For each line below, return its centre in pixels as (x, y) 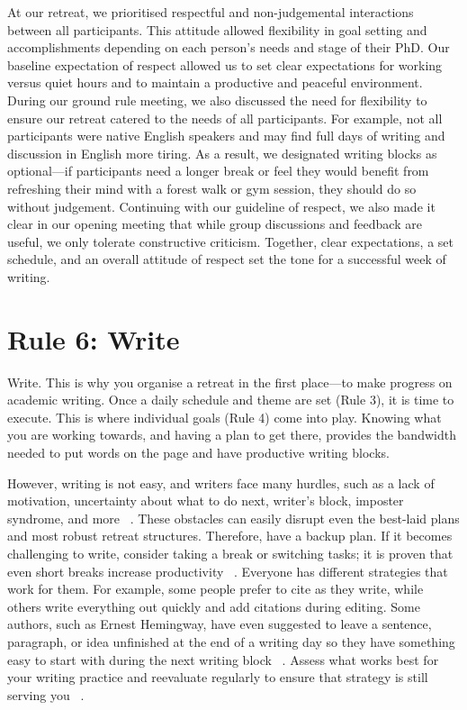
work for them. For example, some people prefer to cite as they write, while (216, 589)
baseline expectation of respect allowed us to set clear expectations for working (225, 64)
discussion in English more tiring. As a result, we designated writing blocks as (222, 153)
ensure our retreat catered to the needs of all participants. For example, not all (225, 118)
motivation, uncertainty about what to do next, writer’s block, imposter (206, 501)
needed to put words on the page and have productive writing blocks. (198, 452)
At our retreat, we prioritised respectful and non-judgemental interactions (211, 12)
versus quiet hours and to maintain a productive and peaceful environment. (215, 82)
